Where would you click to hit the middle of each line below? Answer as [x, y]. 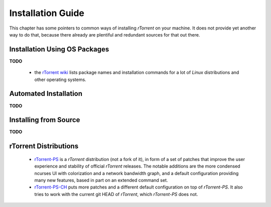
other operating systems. [60, 79]
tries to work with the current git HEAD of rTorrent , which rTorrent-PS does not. [116, 194]
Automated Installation [46, 94]
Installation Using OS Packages [59, 49]
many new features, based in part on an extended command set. [101, 180]
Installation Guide [47, 13]
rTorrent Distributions [44, 146]
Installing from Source [45, 120]
